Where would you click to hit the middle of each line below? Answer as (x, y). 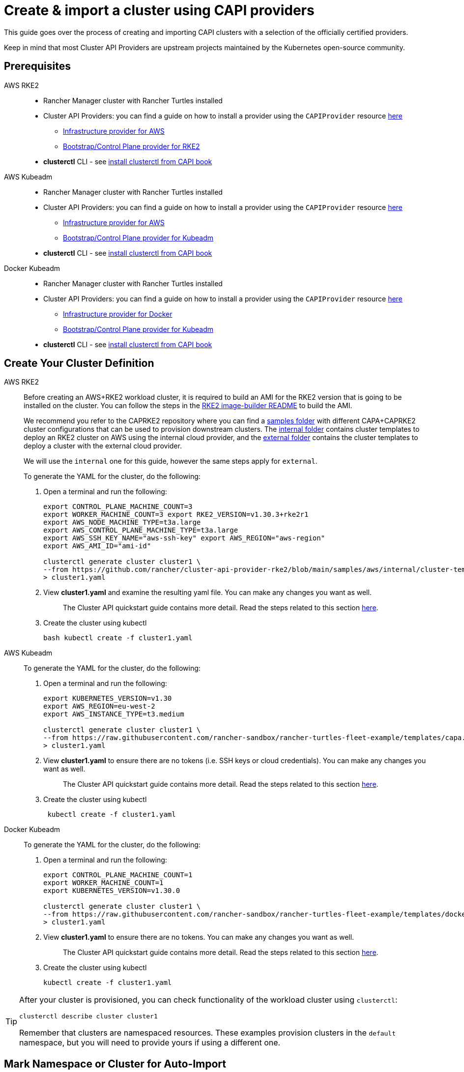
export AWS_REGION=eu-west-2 (99, 706)
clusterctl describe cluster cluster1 (88, 1016)
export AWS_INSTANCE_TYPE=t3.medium (114, 714)
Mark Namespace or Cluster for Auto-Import (115, 1064)
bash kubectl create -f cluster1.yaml (118, 638)
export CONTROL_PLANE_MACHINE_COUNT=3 (118, 507)
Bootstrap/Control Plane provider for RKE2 (131, 146)
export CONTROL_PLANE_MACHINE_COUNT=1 (118, 875)
